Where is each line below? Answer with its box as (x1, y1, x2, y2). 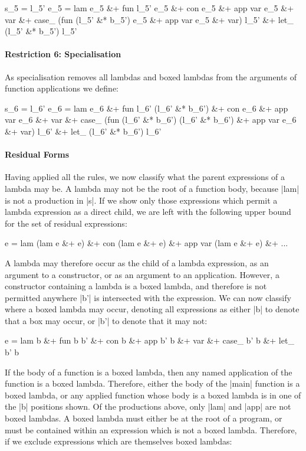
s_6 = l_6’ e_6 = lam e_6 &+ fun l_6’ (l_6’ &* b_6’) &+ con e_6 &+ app (5, 102, 288, 114)
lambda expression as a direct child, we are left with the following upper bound (5, 205, 291, 218)
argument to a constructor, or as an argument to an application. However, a (5, 268, 279, 280)
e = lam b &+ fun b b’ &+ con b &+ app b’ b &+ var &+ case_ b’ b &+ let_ (5, 334, 294, 347)
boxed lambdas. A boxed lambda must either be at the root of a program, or (5, 412, 282, 424)
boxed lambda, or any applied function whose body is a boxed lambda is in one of (5, 388, 301, 401)
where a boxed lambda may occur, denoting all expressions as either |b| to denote (5, 303, 300, 315)
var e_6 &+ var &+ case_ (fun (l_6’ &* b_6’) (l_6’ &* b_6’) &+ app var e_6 (5, 113, 297, 126)
